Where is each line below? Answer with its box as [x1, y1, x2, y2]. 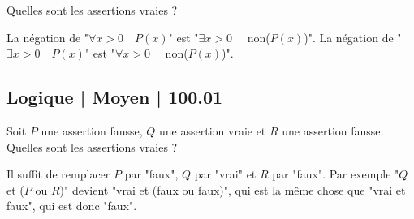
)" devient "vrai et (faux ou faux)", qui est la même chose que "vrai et [59, 181, 406, 198]
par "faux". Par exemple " [272, 165, 399, 182]
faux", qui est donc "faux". [6, 197, 137, 214]
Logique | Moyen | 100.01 [6, 84, 223, 109]
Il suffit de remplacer [6, 165, 110, 182]
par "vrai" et [194, 165, 257, 182]
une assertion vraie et [159, 122, 266, 139]
